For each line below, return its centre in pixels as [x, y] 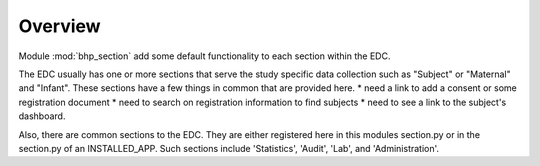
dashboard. [42, 116]
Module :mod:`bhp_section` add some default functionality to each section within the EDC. [204, 56]
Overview [59, 26]
